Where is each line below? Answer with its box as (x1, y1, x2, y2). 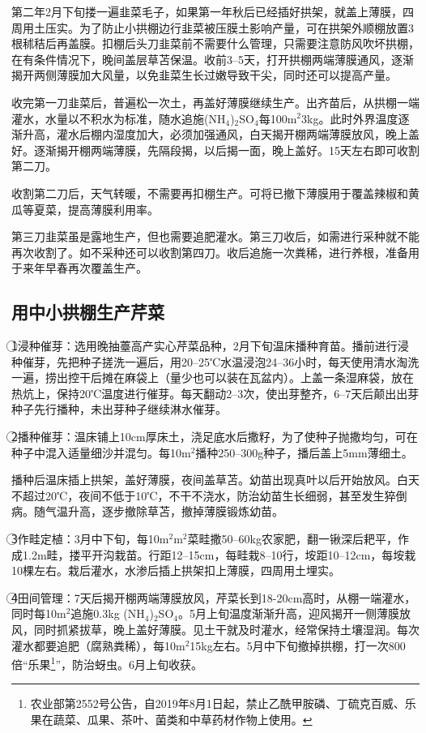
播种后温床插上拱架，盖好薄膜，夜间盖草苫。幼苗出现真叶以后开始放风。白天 (11, 471, 420, 488)
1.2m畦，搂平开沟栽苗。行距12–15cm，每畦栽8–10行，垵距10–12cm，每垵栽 (22, 546, 416, 563)
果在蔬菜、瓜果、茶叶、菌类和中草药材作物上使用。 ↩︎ (30, 711, 313, 728)
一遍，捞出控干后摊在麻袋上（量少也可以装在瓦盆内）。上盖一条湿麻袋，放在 (11, 369, 414, 386)
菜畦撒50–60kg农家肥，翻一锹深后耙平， (187, 530, 398, 547)
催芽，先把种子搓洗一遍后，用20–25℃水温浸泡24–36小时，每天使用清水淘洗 (22, 353, 420, 370)
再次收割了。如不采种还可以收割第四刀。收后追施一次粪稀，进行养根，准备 (11, 243, 408, 260)
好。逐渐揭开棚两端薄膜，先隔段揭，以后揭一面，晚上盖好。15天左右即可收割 (11, 141, 420, 158)
